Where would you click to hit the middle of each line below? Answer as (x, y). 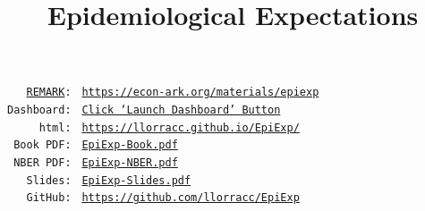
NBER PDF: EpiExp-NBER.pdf (96, 163)
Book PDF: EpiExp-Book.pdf (96, 145)
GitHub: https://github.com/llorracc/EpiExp (163, 198)
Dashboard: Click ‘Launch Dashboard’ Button (144, 110)
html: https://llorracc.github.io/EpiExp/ (169, 127)
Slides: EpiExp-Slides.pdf (109, 180)
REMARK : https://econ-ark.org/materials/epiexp (173, 93)
